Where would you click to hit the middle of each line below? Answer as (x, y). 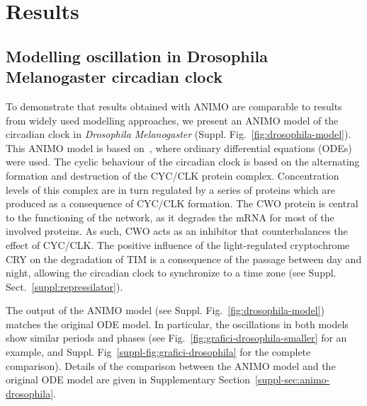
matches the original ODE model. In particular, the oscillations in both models (177, 324)
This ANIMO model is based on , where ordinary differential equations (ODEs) (179, 147)
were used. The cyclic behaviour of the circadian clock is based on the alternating (183, 162)
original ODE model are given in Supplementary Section (128, 379)
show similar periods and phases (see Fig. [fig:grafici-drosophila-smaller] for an (176, 338)
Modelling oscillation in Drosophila (137, 56)
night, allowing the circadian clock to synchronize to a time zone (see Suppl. (171, 273)
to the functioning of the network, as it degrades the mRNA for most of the (170, 217)
